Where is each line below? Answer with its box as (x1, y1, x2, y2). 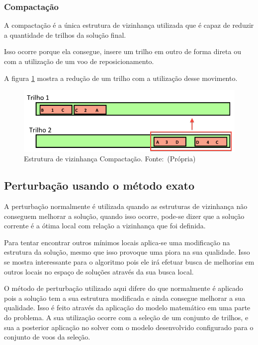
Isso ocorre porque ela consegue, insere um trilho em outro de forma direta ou (4, 46, 241, 57)
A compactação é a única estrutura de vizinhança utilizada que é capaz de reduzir (4, 20, 254, 30)
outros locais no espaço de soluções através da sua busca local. (4, 266, 194, 276)
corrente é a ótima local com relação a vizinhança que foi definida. (4, 220, 206, 231)
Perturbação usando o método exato (4, 178, 194, 193)
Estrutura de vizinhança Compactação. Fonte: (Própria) (24, 153, 196, 164)
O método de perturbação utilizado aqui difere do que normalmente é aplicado (4, 283, 243, 293)
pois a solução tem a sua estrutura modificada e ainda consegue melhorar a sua (4, 292, 246, 303)
